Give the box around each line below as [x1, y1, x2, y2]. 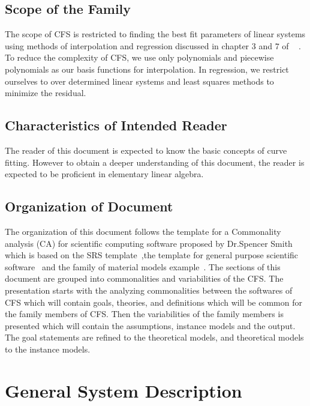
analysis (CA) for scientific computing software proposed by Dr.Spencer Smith [5, 237, 293, 249]
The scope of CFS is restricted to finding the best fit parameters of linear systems [5, 28, 306, 40]
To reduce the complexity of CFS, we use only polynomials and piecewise [5, 51, 274, 64]
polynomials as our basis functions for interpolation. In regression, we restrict [5, 62, 289, 75]
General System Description [5, 378, 242, 402]
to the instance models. [5, 342, 91, 355]
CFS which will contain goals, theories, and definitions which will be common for [5, 295, 302, 308]
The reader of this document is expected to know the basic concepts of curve [5, 144, 287, 156]
